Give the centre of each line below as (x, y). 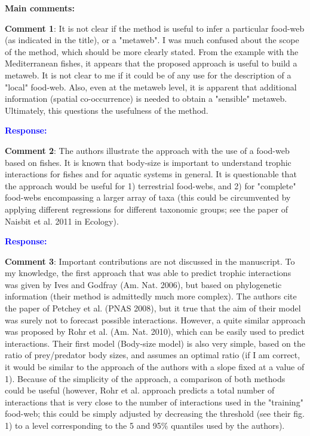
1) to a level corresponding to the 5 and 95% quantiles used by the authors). (145, 425)
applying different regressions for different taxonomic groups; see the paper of (146, 209)
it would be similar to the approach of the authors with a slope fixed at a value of (155, 367)
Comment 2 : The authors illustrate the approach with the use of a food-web (147, 150)
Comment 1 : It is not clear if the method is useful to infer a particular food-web (155, 28)
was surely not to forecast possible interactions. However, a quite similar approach (155, 320)
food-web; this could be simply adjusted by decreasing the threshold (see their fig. (155, 414)
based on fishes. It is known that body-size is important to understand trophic (148, 162)
